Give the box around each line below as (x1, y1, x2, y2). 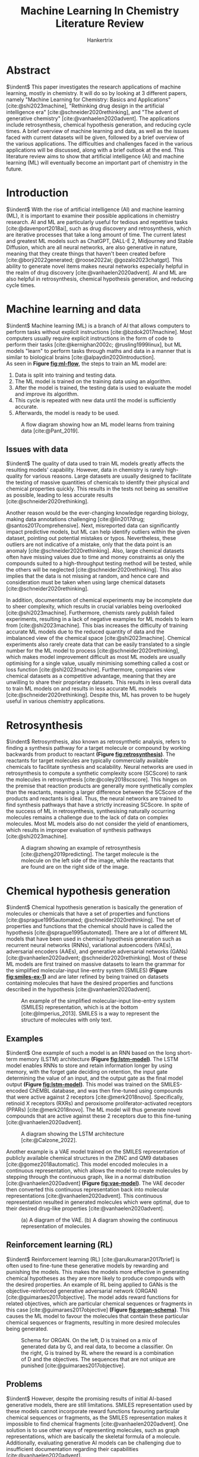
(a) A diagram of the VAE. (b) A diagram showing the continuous (21, 1216, 178, 1223)
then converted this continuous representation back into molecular (6, 1186, 169, 1193)
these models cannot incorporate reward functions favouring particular (6, 1407, 180, 1415)
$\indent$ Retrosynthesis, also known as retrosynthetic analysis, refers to (6, 738, 187, 745)
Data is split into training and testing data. (14, 371, 117, 379)
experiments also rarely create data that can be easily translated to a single (6, 641, 190, 648)
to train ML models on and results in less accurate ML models (6, 685, 157, 692)
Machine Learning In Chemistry (20, 4, 179, 18)
